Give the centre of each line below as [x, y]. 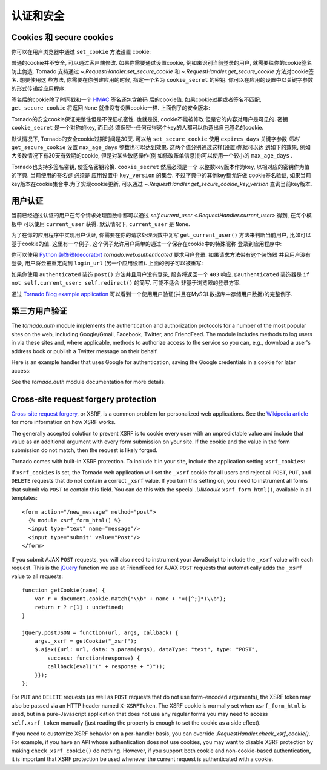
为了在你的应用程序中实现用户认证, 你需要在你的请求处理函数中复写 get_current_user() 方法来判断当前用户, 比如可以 [161, 235]
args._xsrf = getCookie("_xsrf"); [86, 641]
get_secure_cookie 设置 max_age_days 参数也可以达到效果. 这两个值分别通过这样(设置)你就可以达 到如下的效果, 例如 [161, 147]
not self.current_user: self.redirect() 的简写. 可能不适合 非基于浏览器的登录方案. [126, 283]
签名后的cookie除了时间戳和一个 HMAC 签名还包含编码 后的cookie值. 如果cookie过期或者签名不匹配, [136, 99]
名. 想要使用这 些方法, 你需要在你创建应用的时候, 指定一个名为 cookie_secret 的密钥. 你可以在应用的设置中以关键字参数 [162, 80]
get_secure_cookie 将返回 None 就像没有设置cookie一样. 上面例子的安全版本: [111, 108]
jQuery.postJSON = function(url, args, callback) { [100, 632]
